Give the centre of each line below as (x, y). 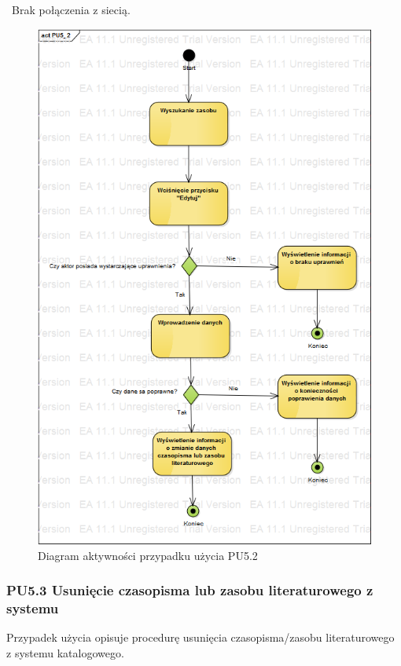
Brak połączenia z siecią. (71, 9)
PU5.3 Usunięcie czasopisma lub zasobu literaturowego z (190, 590)
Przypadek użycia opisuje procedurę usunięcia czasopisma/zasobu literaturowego (200, 637)
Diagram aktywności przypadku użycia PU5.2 (148, 555)
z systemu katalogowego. (65, 652)
